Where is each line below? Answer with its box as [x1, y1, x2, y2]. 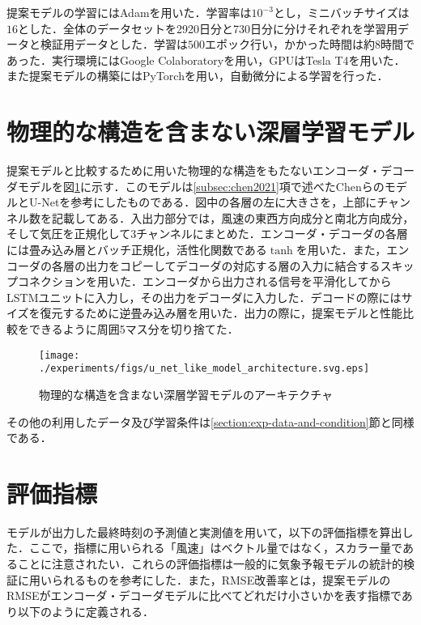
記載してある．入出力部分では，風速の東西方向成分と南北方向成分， [51, 209, 415, 226]
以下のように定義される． [17, 602, 154, 619]
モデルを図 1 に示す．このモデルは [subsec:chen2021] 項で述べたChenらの [17, 177, 385, 194]
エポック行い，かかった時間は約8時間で [205, 36, 415, 53]
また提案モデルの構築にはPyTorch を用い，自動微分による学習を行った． [6, 67, 389, 84]
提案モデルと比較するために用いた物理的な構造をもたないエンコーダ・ [6, 162, 381, 179]
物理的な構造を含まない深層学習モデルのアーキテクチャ [39, 385, 334, 402]
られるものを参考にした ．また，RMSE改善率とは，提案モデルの [51, 571, 391, 588]
